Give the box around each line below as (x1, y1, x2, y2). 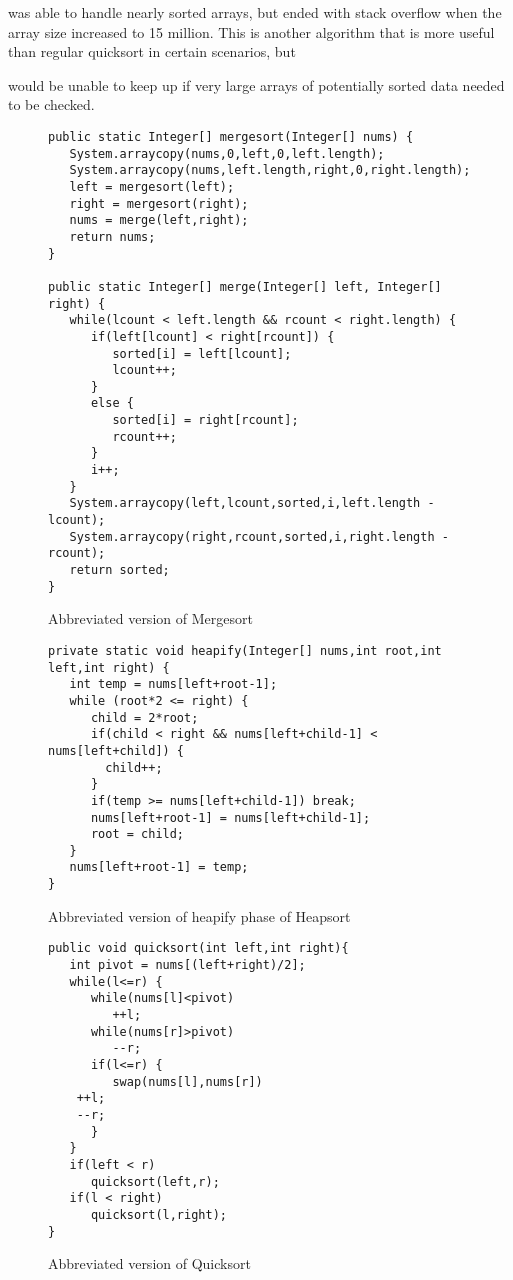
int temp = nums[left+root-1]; (69, 677, 278, 692)
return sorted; (69, 563, 170, 578)
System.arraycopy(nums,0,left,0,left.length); (69, 146, 385, 161)
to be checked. (8, 94, 95, 115)
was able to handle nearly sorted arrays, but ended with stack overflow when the (8, 2, 502, 22)
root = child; (90, 827, 185, 842)
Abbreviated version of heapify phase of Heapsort (48, 905, 351, 926)
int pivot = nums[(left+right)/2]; (69, 958, 306, 973)
